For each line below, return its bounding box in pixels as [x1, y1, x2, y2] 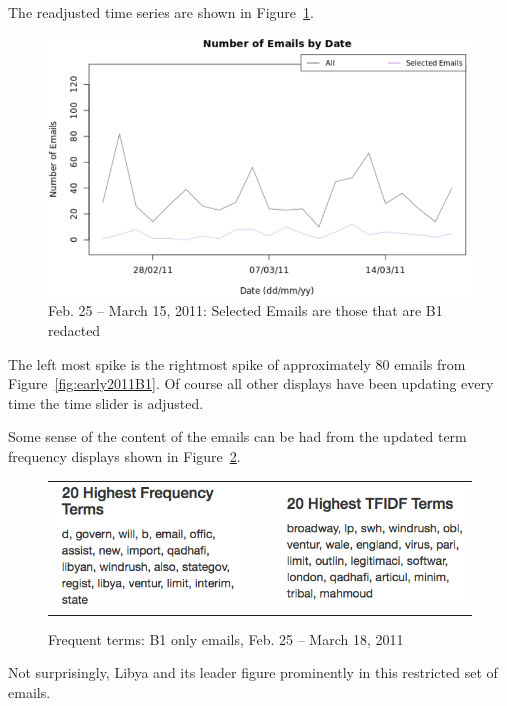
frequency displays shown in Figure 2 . [8, 445, 241, 466]
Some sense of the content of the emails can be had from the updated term [8, 426, 467, 447]
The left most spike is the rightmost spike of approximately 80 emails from [8, 353, 466, 374]
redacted [48, 320, 101, 340]
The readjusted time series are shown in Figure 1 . [8, 2, 314, 22]
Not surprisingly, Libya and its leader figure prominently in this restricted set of [8, 662, 498, 683]
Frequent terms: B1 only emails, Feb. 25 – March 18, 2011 [48, 628, 404, 649]
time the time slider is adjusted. [8, 392, 204, 413]
